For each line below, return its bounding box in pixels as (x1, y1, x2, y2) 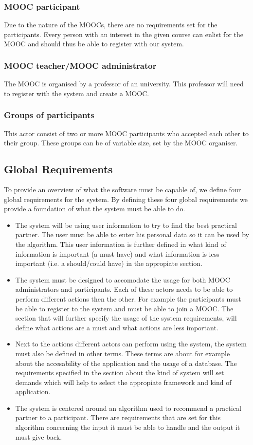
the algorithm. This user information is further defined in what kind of (15, 239, 226, 249)
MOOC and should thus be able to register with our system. (4, 39, 184, 49)
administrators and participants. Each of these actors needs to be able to (15, 284, 233, 294)
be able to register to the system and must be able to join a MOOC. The (15, 303, 234, 313)
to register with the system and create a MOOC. (4, 88, 149, 98)
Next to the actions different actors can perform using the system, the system (15, 339, 247, 349)
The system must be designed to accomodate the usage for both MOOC (15, 274, 230, 284)
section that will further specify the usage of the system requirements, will (15, 313, 237, 323)
